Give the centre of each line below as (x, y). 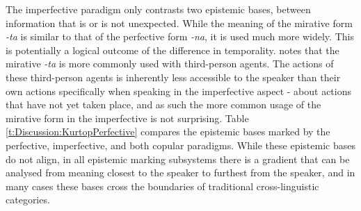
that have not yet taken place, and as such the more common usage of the (163, 104)
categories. (28, 200)
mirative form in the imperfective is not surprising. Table (127, 118)
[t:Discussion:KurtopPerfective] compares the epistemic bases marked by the (168, 132)
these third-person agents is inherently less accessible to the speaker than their (173, 77)
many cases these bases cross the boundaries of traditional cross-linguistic (162, 186)
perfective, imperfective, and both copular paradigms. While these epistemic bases (180, 145)
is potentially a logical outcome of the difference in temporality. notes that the (173, 50)
